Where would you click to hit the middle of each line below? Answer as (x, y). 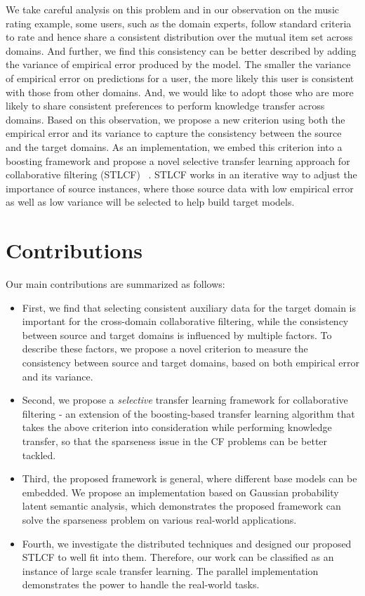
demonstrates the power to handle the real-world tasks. (141, 584)
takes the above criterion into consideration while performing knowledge (177, 427)
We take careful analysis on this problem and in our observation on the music (172, 9)
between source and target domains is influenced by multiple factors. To (177, 335)
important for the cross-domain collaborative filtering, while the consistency (185, 321)
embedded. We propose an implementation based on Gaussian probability (180, 492)
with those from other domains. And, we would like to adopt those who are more (180, 92)
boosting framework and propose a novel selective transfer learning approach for (178, 160)
